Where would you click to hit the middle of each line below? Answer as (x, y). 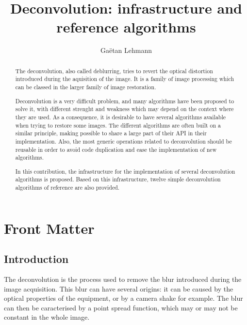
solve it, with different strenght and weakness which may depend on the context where (124, 109)
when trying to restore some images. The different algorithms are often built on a (118, 125)
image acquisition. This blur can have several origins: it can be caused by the (119, 288)
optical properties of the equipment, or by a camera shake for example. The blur (123, 298)
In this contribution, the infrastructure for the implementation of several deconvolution (125, 171)
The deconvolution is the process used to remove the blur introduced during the (123, 279)
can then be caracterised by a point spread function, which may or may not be (121, 307)
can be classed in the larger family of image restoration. (86, 87)
